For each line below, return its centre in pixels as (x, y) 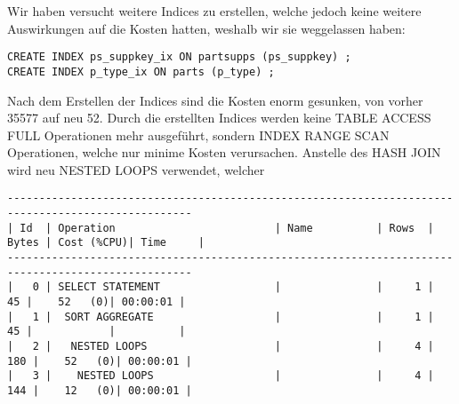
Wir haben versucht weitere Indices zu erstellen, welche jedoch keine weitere (214, 11)
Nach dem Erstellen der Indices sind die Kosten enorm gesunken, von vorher (215, 100)
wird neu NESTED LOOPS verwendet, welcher (136, 169)
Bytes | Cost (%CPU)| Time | (106, 243)
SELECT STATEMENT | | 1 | (246, 287)
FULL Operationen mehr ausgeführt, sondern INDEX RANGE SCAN (198, 135)
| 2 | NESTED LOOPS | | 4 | (221, 347)
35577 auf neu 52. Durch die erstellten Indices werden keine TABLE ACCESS (219, 118)
